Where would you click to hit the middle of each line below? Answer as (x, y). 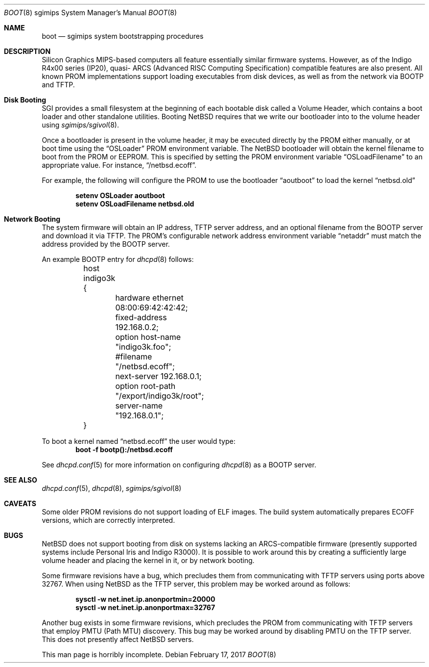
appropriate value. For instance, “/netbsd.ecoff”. (119, 165)
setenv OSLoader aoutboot (120, 195)
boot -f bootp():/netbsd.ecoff (124, 449)
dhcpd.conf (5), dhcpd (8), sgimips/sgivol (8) (112, 488)
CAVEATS (20, 503)
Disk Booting (25, 100)
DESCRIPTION (27, 51)
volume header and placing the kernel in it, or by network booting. (148, 560)
